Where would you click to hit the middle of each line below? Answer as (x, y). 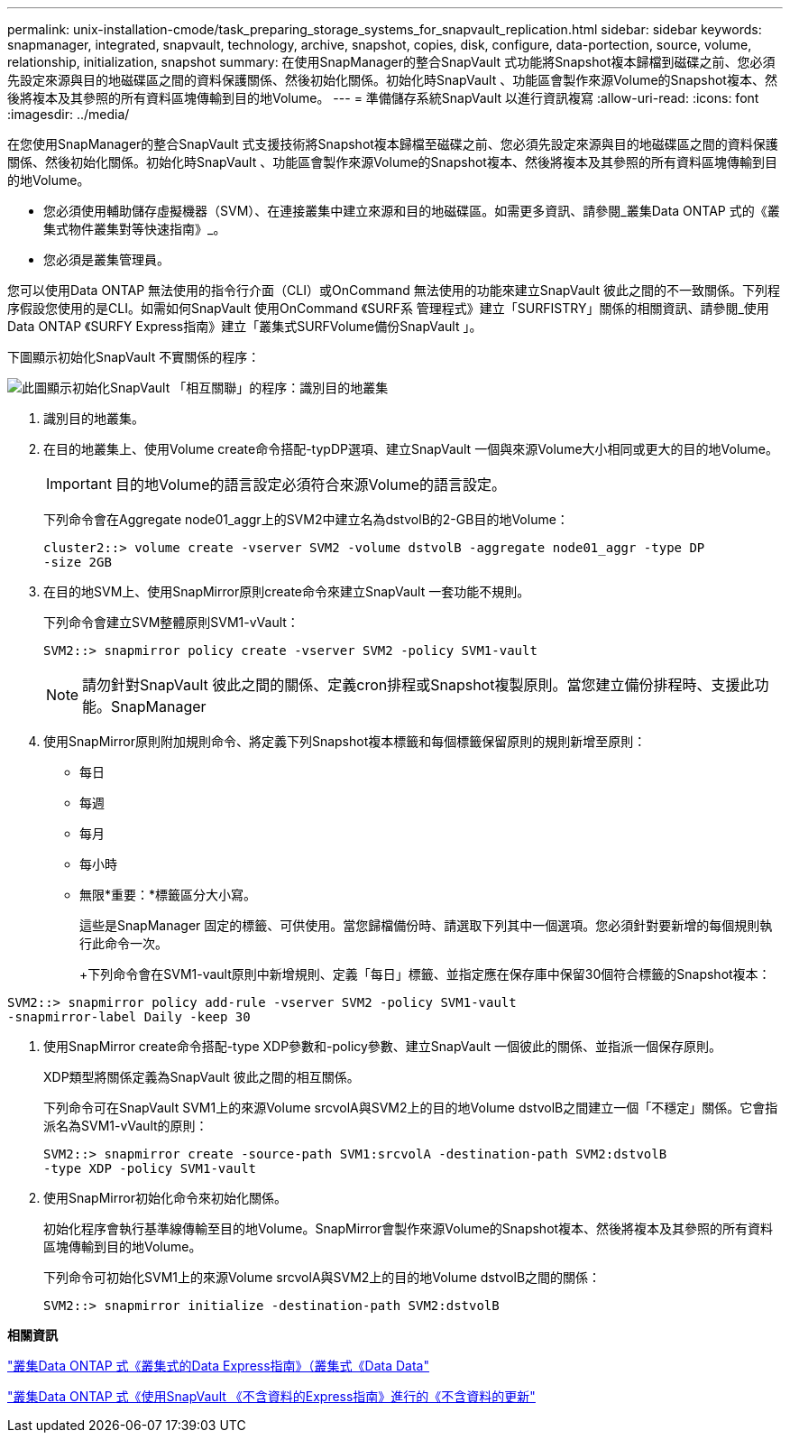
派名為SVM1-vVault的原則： (126, 1126)
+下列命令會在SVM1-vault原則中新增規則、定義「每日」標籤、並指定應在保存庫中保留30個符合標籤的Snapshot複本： (425, 974)
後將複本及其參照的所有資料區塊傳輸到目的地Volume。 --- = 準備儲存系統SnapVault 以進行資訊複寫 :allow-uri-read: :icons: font (383, 98)
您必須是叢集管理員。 (106, 259)
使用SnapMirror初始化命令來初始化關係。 (165, 1198)
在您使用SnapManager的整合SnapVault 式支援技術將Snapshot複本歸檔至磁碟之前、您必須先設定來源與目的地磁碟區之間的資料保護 (393, 144)
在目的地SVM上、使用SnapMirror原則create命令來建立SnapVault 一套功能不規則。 (287, 591)
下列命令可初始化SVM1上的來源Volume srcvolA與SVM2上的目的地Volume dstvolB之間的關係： (322, 1277)
